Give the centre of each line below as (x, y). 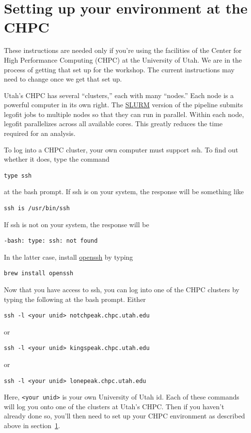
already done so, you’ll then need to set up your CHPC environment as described (125, 416)
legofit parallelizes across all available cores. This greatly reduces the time (113, 124)
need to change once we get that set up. (63, 79)
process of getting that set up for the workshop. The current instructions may (119, 69)
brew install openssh (39, 274)
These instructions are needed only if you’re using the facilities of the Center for (123, 50)
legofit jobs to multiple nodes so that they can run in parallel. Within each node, (124, 114)
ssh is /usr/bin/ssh (37, 208)
